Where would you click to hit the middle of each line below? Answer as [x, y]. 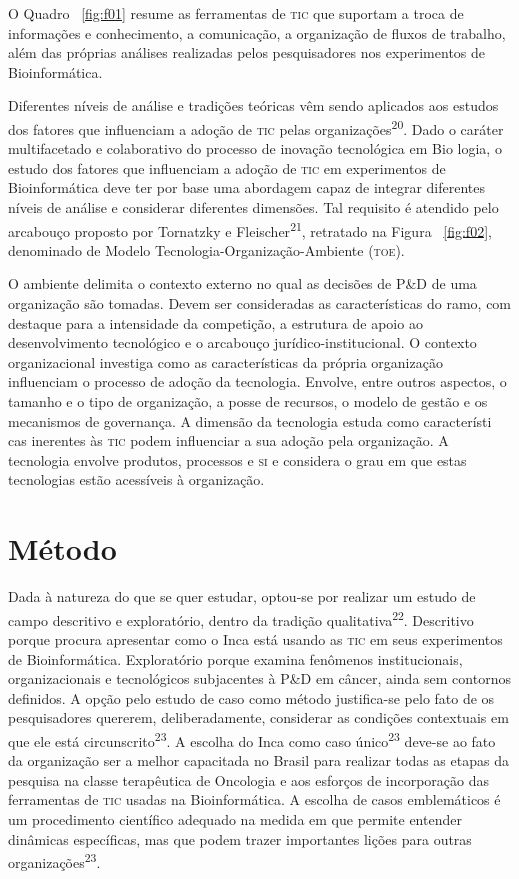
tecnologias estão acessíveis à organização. [136, 479]
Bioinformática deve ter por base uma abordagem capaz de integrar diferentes [246, 187]
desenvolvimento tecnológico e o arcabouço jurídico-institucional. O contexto [242, 342]
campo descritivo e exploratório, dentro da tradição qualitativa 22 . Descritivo [241, 618]
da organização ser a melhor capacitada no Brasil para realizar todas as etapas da [258, 760]
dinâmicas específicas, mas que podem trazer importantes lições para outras [240, 838]
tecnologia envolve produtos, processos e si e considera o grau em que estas [237, 459]
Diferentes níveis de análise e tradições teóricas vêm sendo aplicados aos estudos [253, 105]
